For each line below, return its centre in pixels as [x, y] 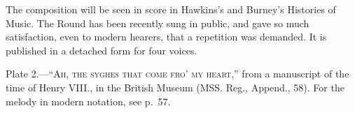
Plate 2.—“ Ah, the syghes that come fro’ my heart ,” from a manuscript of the [177, 74]
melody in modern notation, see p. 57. [88, 101]
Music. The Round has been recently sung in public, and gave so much [158, 23]
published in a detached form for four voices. [102, 50]
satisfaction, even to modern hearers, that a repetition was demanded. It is [166, 37]
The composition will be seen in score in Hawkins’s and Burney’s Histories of [171, 9]
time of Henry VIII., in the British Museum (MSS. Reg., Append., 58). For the [175, 87]
